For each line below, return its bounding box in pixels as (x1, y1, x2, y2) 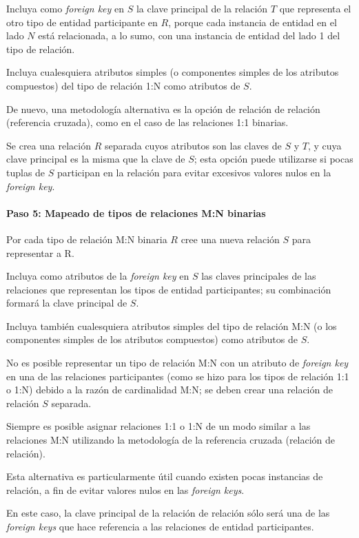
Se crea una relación (6, 138, 91, 152)
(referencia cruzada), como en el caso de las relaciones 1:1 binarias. (6, 115, 289, 130)
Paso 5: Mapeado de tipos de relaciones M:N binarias (6, 205, 266, 220)
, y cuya (307, 138, 342, 152)
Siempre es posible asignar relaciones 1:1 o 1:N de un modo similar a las (6, 419, 311, 433)
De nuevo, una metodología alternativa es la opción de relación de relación (6, 101, 320, 116)
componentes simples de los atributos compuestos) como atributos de (6, 332, 298, 346)
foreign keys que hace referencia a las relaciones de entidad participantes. (6, 519, 314, 534)
